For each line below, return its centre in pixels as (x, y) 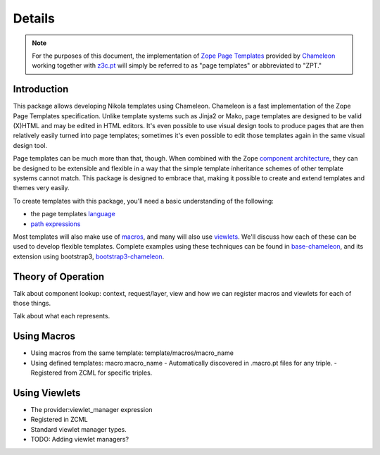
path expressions (56, 224)
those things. (32, 303)
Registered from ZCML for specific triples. (91, 373)
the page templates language (73, 214)
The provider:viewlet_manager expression (91, 409)
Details (34, 18)
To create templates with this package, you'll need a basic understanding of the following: (143, 201)
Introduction (41, 89)
